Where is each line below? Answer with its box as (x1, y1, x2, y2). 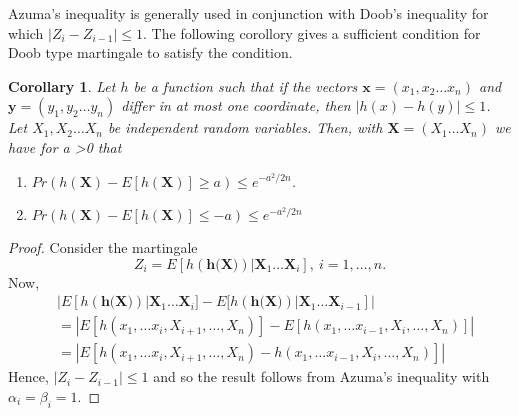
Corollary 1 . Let (8, 75, 116, 96)
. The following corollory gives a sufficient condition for (143, 22, 481, 43)
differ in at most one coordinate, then (121, 95, 351, 116)
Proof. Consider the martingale (8, 237, 198, 258)
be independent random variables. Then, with (107, 117, 383, 138)
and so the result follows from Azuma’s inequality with (153, 366, 490, 387)
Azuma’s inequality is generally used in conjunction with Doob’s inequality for (8, 3, 489, 23)
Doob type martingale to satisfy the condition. (8, 42, 293, 63)
